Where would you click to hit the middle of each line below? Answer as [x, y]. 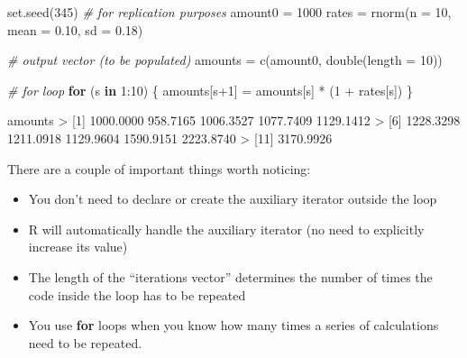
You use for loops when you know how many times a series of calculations [233, 325]
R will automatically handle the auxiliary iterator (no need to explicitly [226, 229]
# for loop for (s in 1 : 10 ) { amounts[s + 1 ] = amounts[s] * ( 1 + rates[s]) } [210, 90]
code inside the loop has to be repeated [137, 294]
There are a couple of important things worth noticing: [159, 168]
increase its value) [78, 247]
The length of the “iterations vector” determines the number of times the [230, 276]
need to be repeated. [85, 342]
